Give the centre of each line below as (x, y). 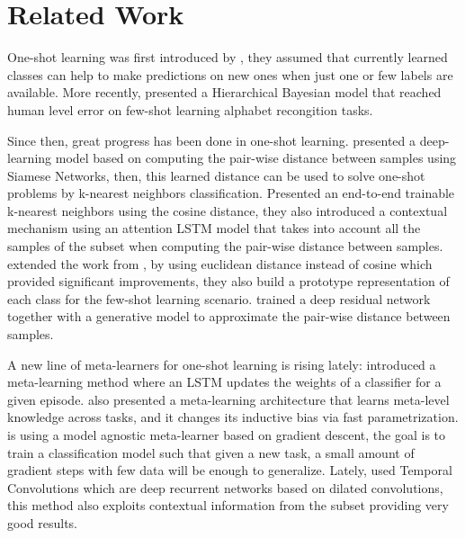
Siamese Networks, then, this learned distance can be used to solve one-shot (216, 175)
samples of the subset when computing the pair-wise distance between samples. (225, 246)
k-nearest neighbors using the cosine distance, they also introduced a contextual (228, 210)
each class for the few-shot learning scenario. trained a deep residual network (219, 298)
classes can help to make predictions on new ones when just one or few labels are (230, 74)
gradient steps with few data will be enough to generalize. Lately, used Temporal (230, 470)
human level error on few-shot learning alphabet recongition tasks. (190, 109)
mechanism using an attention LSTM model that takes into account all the (214, 228)
